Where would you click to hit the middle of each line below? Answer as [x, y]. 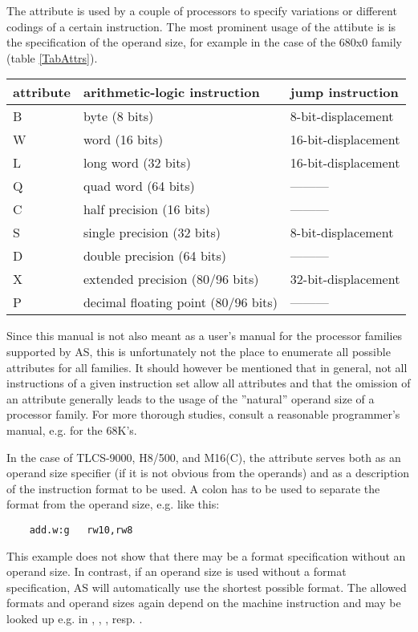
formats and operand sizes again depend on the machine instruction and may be [204, 603]
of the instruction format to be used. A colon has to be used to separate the [193, 488]
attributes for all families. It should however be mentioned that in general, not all [207, 367]
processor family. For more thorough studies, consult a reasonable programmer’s [203, 414]
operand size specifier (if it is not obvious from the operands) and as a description [208, 473]
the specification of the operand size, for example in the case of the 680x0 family [205, 42]
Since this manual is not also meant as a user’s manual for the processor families [205, 336]
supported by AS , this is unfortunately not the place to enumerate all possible [199, 351]
